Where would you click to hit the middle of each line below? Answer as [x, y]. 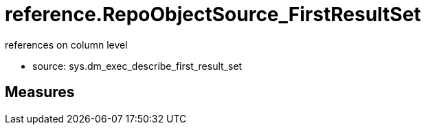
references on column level [66, 44]
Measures [40, 92]
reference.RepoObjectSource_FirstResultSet [213, 14]
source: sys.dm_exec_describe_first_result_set [137, 66]
